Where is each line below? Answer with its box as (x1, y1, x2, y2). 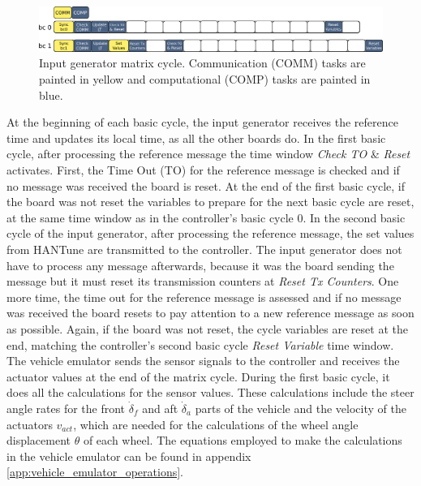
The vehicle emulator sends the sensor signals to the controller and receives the (6, 352, 400, 369)
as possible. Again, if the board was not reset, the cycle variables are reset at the (6, 320, 408, 337)
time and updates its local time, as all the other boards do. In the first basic (6, 129, 386, 146)
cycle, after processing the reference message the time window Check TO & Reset (6, 145, 410, 162)
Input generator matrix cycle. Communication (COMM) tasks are (39, 54, 366, 71)
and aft (142, 399, 178, 416)
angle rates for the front (6, 399, 126, 416)
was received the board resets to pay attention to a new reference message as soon (6, 304, 415, 321)
